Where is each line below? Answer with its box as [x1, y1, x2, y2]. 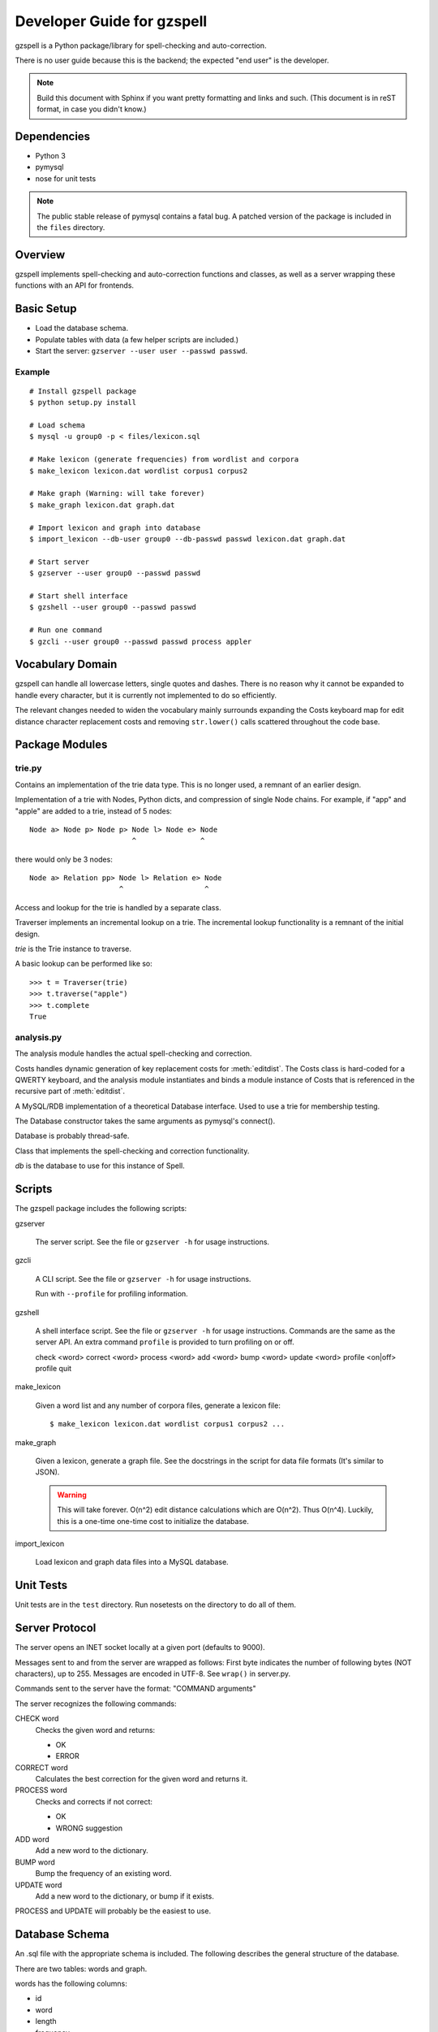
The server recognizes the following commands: [15, 1699, 178, 1709]
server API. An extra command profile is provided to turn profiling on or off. [35, 1337, 295, 1347]
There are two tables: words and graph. [15, 1964, 148, 1973]
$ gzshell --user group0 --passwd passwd [29, 602, 196, 612]
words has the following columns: [15, 1979, 127, 1989]
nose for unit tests [35, 173, 97, 183]
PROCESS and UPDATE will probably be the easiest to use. [15, 1906, 211, 1916]
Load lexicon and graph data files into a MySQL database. [35, 1557, 229, 1567]
